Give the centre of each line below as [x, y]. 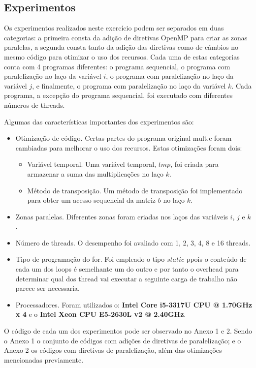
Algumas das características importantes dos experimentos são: [99, 121]
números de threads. [34, 105]
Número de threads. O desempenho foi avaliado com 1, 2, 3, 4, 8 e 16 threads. [133, 242]
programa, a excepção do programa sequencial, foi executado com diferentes [118, 95]
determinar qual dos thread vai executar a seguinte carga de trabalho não [126, 278]
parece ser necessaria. [48, 288]
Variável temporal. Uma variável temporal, [92, 164]
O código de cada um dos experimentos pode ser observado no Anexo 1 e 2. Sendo [128, 331]
